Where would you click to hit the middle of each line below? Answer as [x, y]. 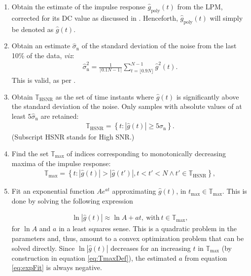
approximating [134, 191]
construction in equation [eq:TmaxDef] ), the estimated [94, 258]
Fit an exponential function [53, 191]
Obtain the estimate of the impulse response [78, 6]
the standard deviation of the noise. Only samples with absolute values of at [127, 106]
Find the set [30, 153]
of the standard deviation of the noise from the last [159, 46]
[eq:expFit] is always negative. [57, 267]
